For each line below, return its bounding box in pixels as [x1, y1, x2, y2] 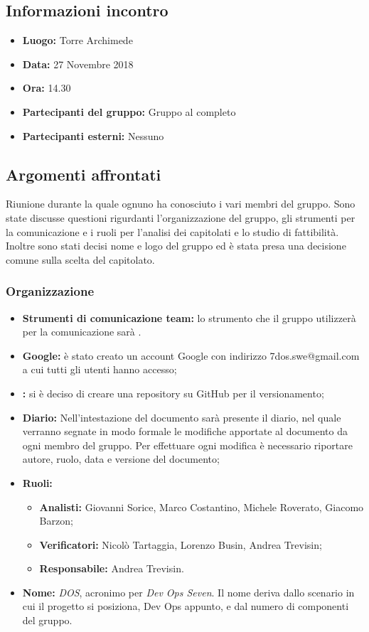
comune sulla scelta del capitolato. [6, 252, 155, 267]
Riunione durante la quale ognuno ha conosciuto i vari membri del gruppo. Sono [6, 196, 355, 211]
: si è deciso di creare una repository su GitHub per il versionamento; [22, 385, 324, 400]
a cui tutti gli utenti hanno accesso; [22, 362, 177, 377]
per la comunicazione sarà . [22, 324, 141, 339]
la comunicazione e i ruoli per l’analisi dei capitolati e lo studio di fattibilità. [6, 224, 339, 239]
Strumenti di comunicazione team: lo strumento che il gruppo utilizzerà [22, 310, 356, 325]
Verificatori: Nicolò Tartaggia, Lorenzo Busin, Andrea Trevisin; [39, 537, 322, 552]
